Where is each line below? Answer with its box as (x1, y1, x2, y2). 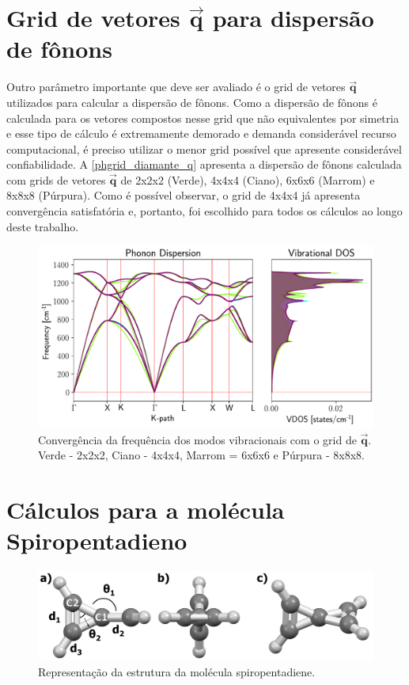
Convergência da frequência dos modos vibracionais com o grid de (38, 431, 357, 447)
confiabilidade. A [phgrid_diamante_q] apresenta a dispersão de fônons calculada (6, 156, 402, 173)
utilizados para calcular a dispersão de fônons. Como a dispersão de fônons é (6, 93, 377, 110)
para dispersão (212, 2, 374, 34)
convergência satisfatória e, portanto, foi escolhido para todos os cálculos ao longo (6, 203, 403, 219)
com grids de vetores (6, 171, 106, 188)
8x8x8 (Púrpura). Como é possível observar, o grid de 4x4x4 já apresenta (6, 187, 361, 204)
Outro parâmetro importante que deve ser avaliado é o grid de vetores (6, 78, 346, 95)
